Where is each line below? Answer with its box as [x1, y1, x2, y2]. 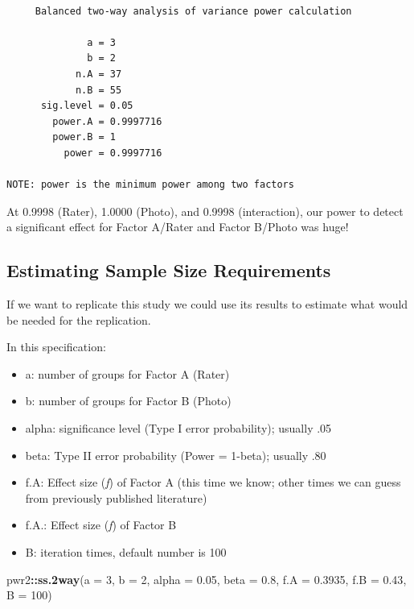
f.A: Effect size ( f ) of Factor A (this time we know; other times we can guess [25, 474, 401, 491]
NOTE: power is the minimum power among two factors [6, 179, 294, 191]
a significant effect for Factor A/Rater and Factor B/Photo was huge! [6, 218, 349, 235]
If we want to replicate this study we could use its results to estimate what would [6, 296, 408, 313]
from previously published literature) [25, 489, 207, 506]
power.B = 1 [52, 131, 117, 143]
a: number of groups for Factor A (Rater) [25, 365, 230, 382]
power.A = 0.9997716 [52, 115, 162, 127]
